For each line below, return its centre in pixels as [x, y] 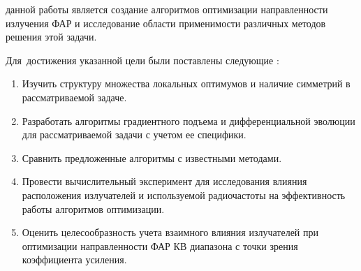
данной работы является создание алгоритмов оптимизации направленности [167, 9]
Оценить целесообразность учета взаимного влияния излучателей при [170, 232]
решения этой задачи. [51, 37]
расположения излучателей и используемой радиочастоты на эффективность [184, 195]
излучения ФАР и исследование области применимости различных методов [166, 23]
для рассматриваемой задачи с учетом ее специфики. [134, 134]
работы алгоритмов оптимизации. [93, 208]
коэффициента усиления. [74, 259]
